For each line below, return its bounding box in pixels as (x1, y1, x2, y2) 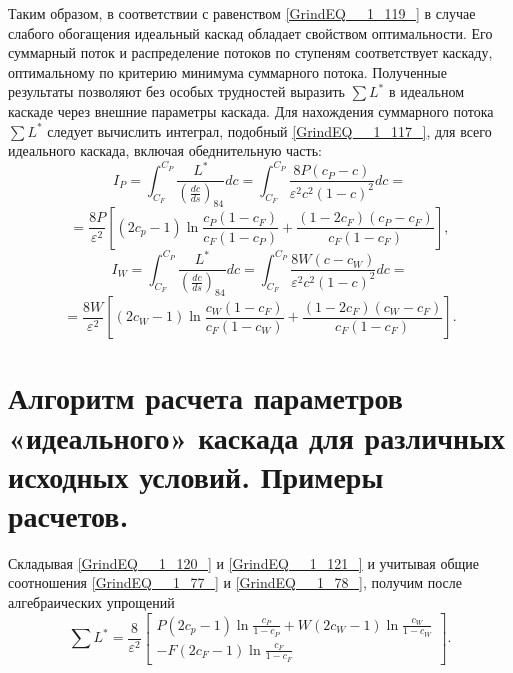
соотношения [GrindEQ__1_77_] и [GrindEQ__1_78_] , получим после (8, 572, 463, 593)
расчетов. (8, 494, 129, 535)
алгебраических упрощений (8, 592, 175, 613)
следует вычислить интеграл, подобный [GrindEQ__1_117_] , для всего (47, 120, 492, 141)
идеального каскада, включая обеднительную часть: (8, 140, 322, 161)
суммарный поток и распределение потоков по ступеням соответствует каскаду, (8, 42, 493, 63)
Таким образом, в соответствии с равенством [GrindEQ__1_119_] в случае (8, 3, 476, 23)
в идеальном (388, 81, 464, 102)
